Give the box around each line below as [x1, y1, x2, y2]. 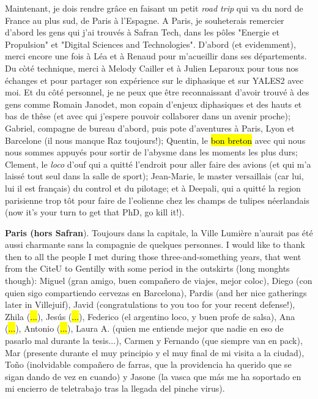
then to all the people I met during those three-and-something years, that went [5, 250, 301, 263]
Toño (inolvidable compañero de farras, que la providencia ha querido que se [5, 358, 292, 371]
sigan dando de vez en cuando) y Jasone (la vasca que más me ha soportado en [5, 370, 301, 382]
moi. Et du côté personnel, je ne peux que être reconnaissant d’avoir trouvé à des [5, 86, 309, 99]
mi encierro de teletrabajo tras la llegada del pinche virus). [5, 382, 225, 395]
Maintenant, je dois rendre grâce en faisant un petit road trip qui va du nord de [5, 2, 303, 14]
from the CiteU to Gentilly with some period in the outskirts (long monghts [5, 262, 290, 275]
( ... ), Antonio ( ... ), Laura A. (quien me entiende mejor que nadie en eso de [5, 322, 284, 335]
